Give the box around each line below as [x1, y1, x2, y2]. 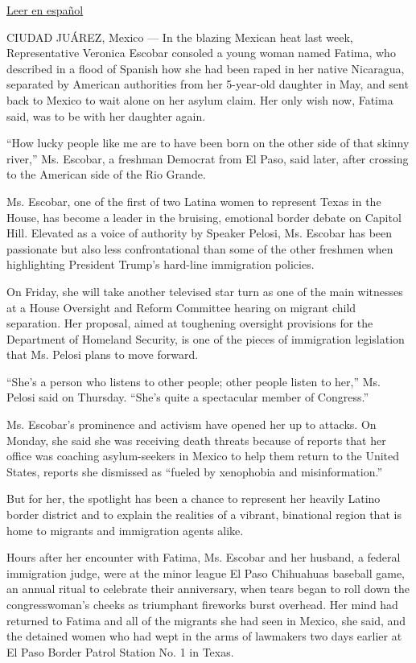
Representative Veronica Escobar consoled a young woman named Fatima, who [6, 44, 396, 61]
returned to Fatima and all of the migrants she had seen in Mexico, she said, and [6, 612, 406, 628]
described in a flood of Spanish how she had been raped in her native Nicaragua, [6, 60, 405, 76]
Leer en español [6, 2, 84, 18]
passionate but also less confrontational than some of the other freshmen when [6, 240, 393, 257]
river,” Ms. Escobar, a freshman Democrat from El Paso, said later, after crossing [6, 150, 409, 167]
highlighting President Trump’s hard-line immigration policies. [6, 256, 315, 273]
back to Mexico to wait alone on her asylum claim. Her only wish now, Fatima [6, 91, 393, 108]
